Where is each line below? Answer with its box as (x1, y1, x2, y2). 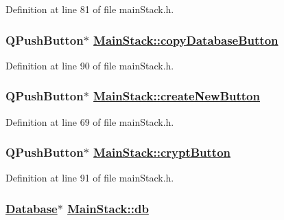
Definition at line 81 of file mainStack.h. (5, 2, 174, 16)
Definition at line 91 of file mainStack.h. (5, 170, 174, 185)
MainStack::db (67, 199, 149, 217)
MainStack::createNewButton (93, 87, 260, 104)
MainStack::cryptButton (93, 144, 231, 161)
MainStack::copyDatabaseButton (93, 31, 279, 48)
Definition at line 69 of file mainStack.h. (5, 114, 174, 129)
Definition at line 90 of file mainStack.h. (5, 58, 174, 72)
